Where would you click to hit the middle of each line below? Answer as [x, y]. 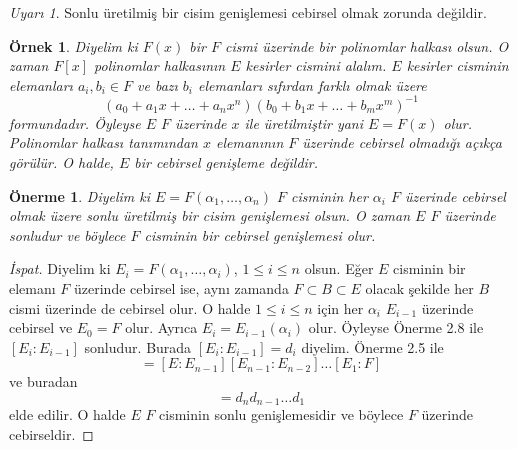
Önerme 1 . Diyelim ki [80, 195]
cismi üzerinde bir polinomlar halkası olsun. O [366, 45]
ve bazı [157, 84]
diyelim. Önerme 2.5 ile [372, 346]
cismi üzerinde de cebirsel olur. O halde [130, 307]
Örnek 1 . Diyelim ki [73, 45]
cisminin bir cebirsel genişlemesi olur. [260, 234]
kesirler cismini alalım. [316, 65]
